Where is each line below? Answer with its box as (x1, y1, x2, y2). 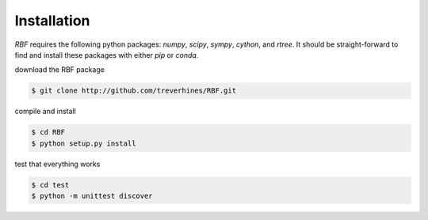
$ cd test (31, 180, 70, 189)
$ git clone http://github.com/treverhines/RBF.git (31, 86, 237, 95)
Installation (14, 12, 90, 29)
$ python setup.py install (31, 138, 136, 148)
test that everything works (14, 159, 101, 169)
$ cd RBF (31, 127, 66, 137)
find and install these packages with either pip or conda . (14, 50, 199, 59)
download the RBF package (14, 65, 105, 74)
